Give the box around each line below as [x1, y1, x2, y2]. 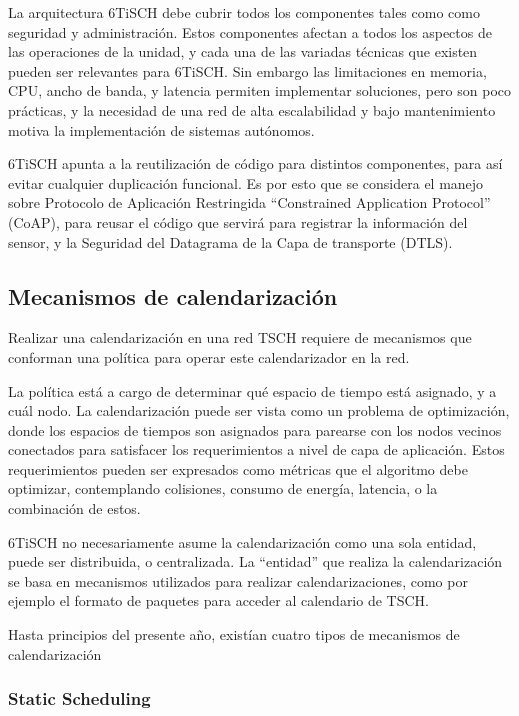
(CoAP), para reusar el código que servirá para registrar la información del [8, 211, 468, 232]
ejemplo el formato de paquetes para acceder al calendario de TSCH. [8, 590, 429, 611]
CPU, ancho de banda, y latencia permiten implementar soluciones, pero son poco [8, 80, 511, 101]
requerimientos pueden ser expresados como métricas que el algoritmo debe [8, 458, 468, 479]
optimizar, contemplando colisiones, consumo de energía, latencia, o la [8, 478, 438, 499]
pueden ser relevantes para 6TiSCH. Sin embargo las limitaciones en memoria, [8, 60, 487, 81]
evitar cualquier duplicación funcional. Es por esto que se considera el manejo [8, 172, 484, 193]
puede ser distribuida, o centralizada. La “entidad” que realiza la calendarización [8, 551, 503, 572]
